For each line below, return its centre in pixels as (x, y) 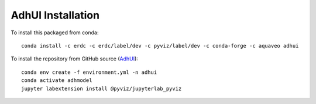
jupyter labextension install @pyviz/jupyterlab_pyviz (102, 88)
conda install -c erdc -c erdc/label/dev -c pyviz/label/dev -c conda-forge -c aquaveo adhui (160, 46)
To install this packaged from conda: (55, 33)
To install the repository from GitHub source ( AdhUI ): (75, 59)
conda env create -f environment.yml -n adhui (89, 72)
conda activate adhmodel (57, 80)
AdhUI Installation (55, 15)
